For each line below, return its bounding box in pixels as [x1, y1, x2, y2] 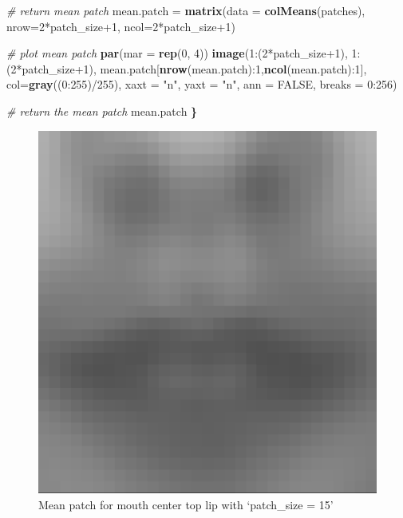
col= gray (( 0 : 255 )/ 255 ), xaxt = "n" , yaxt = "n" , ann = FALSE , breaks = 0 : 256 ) [6, 76, 397, 93]
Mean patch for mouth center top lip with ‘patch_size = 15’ [38, 496, 334, 513]
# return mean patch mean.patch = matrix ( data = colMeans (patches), [6, 2, 365, 18]
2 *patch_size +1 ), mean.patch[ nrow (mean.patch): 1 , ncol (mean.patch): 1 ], [10, 60, 367, 77]
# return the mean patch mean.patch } [6, 102, 198, 119]
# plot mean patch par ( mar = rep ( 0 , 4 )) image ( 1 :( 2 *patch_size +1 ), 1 [6, 45, 358, 61]
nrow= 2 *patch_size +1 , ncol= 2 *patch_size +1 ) [6, 18, 235, 34]
